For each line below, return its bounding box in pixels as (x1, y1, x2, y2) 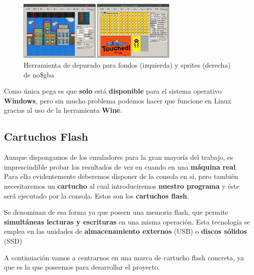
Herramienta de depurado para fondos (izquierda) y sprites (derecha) (24, 60, 231, 70)
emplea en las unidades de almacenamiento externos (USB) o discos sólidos (4, 226, 247, 236)
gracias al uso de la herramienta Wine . (4, 105, 123, 115)
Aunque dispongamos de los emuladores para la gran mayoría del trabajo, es (4, 152, 233, 162)
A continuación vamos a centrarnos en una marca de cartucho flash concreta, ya (4, 252, 244, 262)
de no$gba (24, 69, 54, 79)
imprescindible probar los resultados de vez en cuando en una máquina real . (4, 161, 238, 172)
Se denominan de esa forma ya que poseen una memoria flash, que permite (4, 207, 229, 217)
